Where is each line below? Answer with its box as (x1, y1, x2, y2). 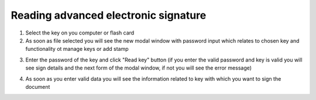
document (25, 83, 50, 90)
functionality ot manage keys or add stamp (25, 46, 129, 53)
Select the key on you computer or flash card (25, 29, 135, 36)
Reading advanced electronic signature (11, 9, 207, 22)
